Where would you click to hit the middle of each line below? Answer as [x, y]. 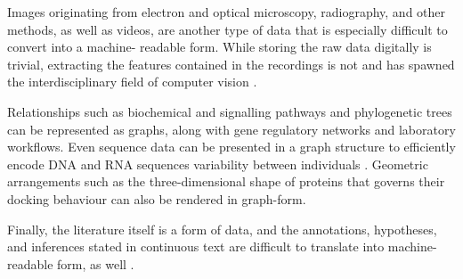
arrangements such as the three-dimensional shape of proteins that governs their [226, 181]
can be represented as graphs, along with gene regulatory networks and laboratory [231, 129]
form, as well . [96, 263]
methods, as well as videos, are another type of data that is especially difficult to [227, 29]
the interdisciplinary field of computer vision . [132, 82]
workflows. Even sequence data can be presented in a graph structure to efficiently [231, 147]
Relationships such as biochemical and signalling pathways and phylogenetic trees [230, 111]
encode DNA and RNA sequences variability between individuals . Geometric [218, 164]
